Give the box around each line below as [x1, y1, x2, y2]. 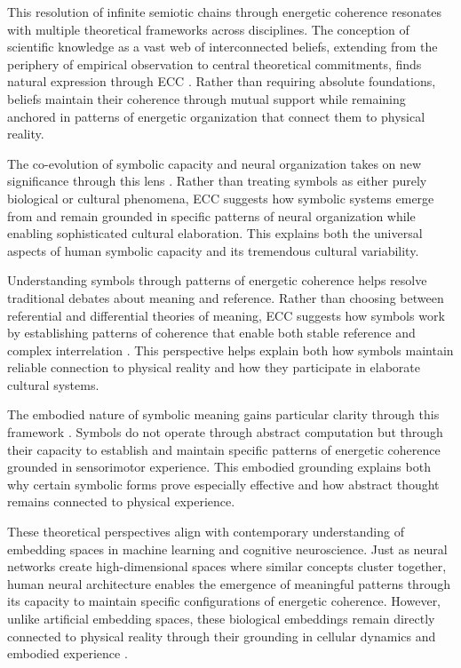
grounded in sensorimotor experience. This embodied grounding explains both [7, 457, 431, 476]
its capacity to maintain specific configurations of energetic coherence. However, [7, 592, 441, 610]
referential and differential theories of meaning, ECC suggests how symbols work [7, 306, 445, 324]
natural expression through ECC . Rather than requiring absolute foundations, [7, 72, 436, 91]
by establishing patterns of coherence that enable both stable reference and [7, 323, 416, 342]
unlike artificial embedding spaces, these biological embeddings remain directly [7, 609, 435, 627]
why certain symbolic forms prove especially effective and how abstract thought [7, 474, 440, 493]
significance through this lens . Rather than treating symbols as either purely [7, 171, 427, 190]
